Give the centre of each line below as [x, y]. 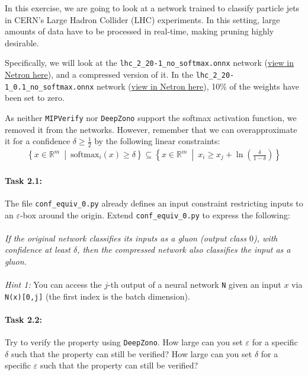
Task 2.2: [23, 320]
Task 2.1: [23, 180]
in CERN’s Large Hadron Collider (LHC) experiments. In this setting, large [142, 19]
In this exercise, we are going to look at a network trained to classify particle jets [152, 8]
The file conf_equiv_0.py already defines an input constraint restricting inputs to [154, 203]
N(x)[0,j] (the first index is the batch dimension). [97, 296]
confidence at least [38, 250]
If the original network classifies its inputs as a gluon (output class [126, 238]
